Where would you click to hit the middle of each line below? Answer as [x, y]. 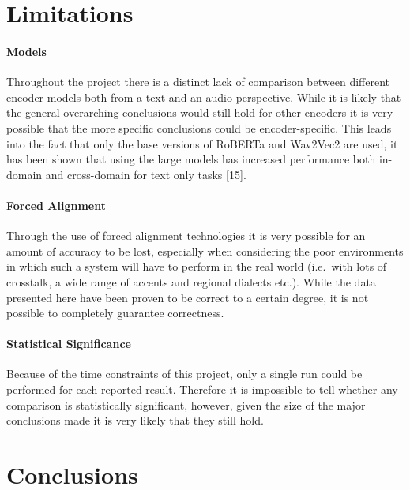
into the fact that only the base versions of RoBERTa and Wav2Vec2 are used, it [202, 143]
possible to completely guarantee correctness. [115, 313]
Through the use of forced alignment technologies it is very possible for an [186, 236]
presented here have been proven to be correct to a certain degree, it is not [188, 297]
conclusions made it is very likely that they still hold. [135, 420]
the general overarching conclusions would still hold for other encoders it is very [200, 112]
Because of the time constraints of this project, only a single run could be [184, 374]
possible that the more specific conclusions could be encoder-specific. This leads [199, 127]
